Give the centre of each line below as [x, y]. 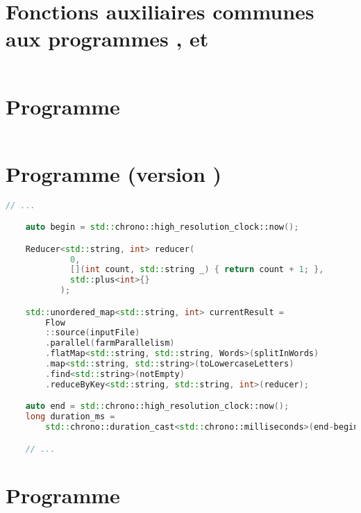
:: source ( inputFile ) [93, 333]
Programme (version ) [114, 173]
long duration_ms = [70, 417]
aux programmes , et [107, 39]
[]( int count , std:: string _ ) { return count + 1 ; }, [197, 270]
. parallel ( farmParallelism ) [110, 343]
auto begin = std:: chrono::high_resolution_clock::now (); [162, 227]
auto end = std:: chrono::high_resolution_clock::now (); [157, 406]
